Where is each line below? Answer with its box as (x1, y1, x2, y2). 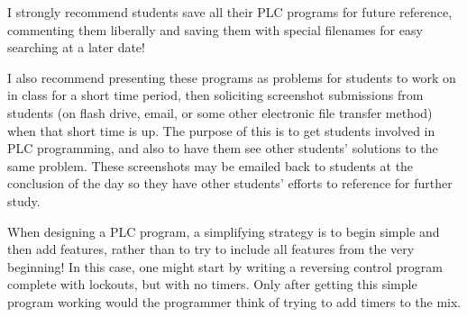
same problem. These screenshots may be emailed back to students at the (7, 156, 414, 175)
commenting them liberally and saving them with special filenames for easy (7, 20, 423, 39)
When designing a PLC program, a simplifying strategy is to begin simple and (7, 222, 440, 240)
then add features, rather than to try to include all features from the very (7, 240, 415, 258)
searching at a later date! (7, 38, 145, 57)
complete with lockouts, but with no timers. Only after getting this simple (7, 275, 417, 294)
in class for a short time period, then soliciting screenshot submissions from (7, 86, 424, 104)
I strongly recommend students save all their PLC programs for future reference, (7, 3, 453, 21)
